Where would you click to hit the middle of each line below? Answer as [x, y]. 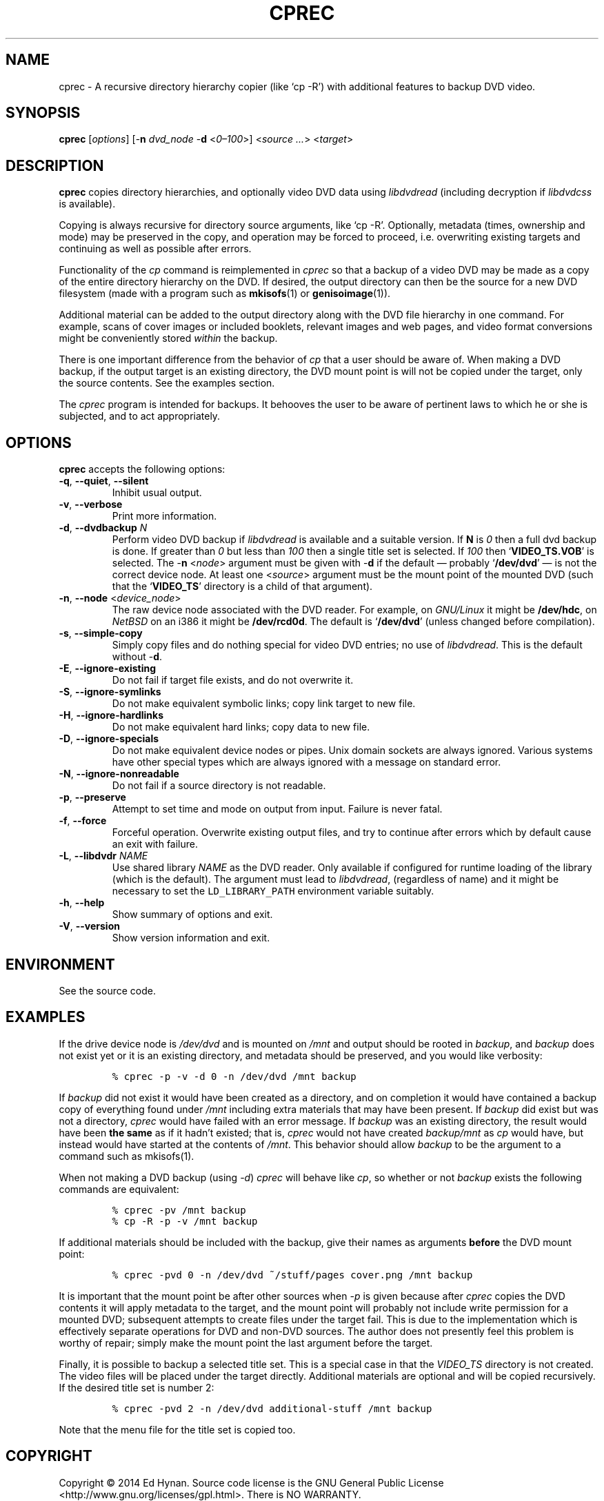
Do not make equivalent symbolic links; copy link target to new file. [264, 704]
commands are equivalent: [119, 1189]
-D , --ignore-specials [109, 739]
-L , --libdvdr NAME [103, 856]
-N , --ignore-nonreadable [119, 774]
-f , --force [83, 821]
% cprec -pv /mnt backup [179, 1210]
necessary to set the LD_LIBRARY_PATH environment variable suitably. [273, 891]
